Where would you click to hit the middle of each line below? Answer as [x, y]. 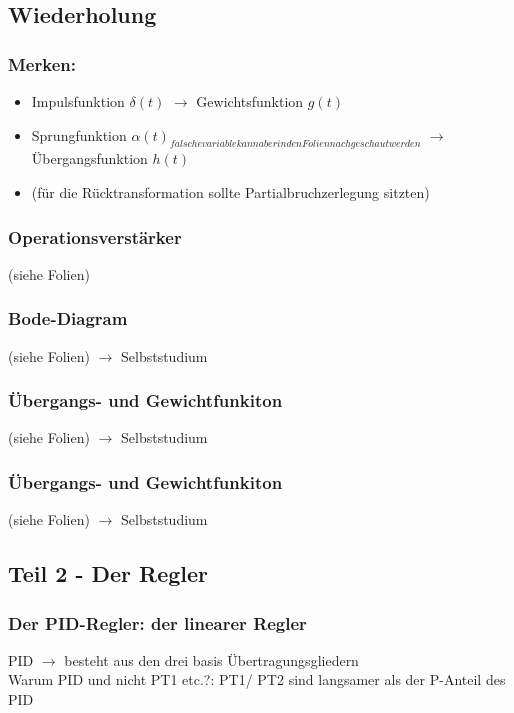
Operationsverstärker [95, 236]
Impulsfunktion [78, 101]
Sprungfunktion [79, 134]
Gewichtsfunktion [250, 101]
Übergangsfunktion [89, 158]
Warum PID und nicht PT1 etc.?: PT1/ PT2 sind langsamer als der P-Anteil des [257, 679]
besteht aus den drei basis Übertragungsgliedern [211, 659]
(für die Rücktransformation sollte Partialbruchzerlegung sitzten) [230, 191]
